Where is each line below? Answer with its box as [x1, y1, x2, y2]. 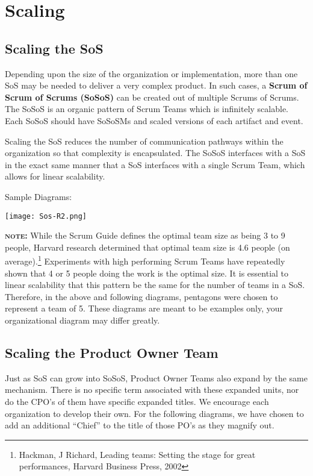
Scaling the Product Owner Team [5, 343, 218, 362]
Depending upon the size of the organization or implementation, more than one [5, 67, 298, 80]
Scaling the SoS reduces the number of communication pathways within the [5, 134, 284, 147]
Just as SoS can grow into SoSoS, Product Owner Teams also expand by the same [5, 371, 308, 384]
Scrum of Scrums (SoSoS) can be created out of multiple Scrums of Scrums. [5, 90, 299, 103]
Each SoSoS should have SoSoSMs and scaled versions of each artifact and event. [5, 114, 303, 127]
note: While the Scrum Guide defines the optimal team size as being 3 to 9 [5, 229, 285, 242]
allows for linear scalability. [5, 170, 105, 183]
